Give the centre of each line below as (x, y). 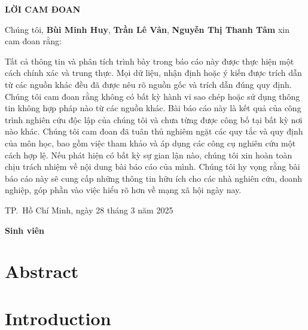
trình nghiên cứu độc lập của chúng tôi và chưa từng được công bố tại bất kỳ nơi (154, 119)
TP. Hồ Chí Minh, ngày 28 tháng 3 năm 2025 (89, 210)
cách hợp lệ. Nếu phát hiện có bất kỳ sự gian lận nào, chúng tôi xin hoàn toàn (149, 155)
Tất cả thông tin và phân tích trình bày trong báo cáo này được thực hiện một (150, 61)
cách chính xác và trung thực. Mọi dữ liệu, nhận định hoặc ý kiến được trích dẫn (153, 73)
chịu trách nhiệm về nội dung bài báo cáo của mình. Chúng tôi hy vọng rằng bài (153, 166)
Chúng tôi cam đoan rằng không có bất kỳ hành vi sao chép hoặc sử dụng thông (153, 96)
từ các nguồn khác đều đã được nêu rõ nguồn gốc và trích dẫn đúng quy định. (148, 84)
